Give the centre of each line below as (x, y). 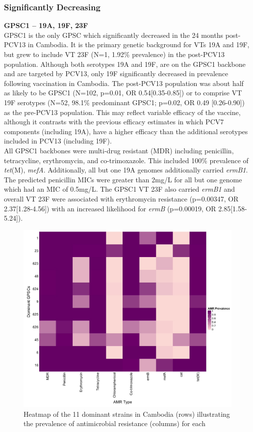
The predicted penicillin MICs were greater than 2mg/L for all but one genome (123, 179)
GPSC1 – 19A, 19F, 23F (46, 25)
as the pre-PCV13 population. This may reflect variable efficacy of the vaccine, (122, 112)
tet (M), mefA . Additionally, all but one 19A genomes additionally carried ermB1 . (126, 170)
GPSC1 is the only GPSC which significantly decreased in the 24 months (114, 35)
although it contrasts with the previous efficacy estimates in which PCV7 (114, 122)
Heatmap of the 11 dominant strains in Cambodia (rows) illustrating (127, 414)
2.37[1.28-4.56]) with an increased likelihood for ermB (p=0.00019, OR (110, 208)
